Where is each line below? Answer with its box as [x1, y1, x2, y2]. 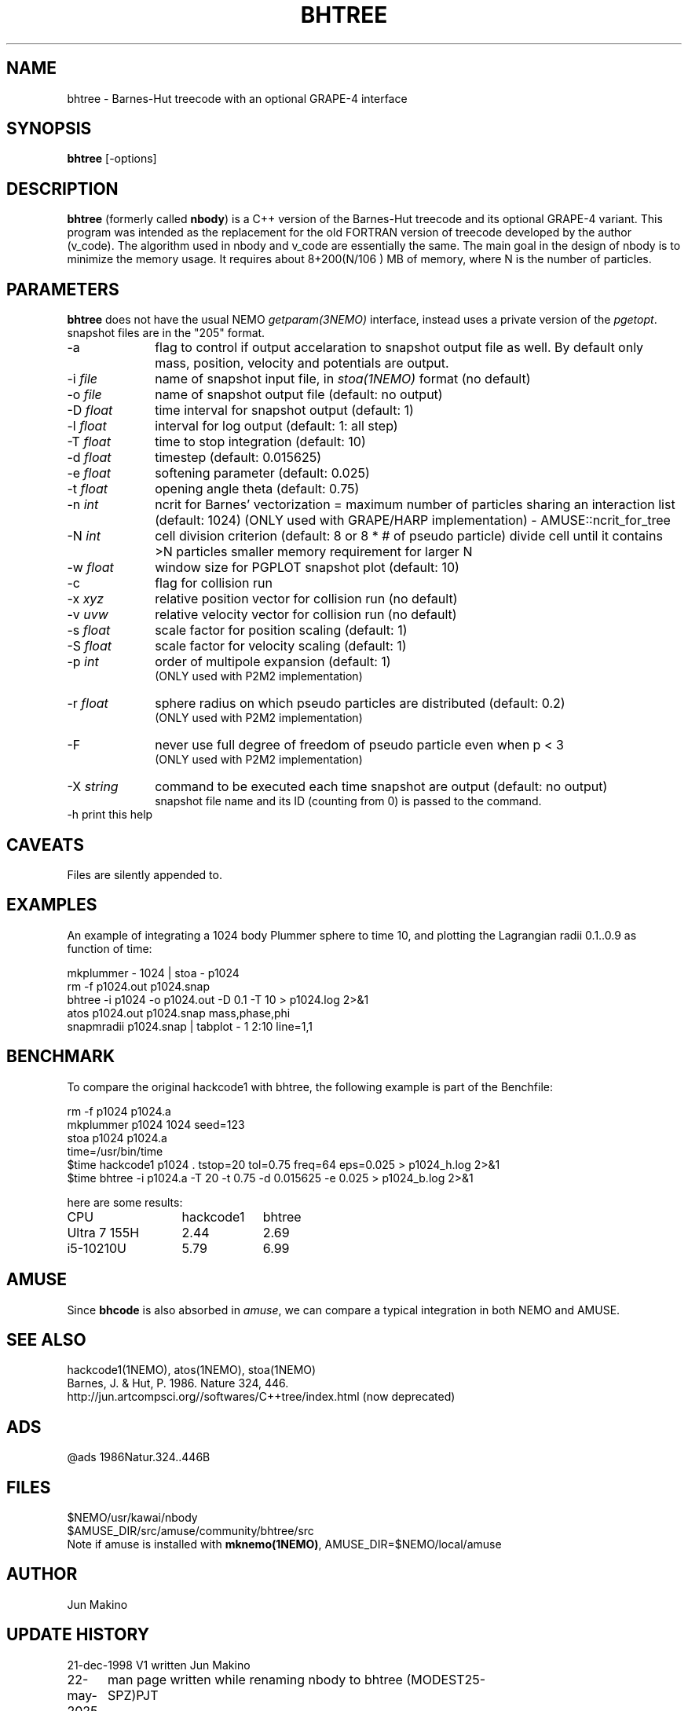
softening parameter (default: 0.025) [155, 465, 370, 482]
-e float [67, 465, 112, 482]
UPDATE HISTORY [6, 1625, 150, 1645]
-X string [67, 779, 119, 795]
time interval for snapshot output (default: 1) [155, 402, 414, 419]
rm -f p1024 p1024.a [67, 1104, 171, 1118]
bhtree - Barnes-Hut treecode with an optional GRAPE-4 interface [67, 91, 408, 105]
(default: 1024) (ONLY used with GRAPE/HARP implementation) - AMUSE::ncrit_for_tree [155, 512, 671, 529]
